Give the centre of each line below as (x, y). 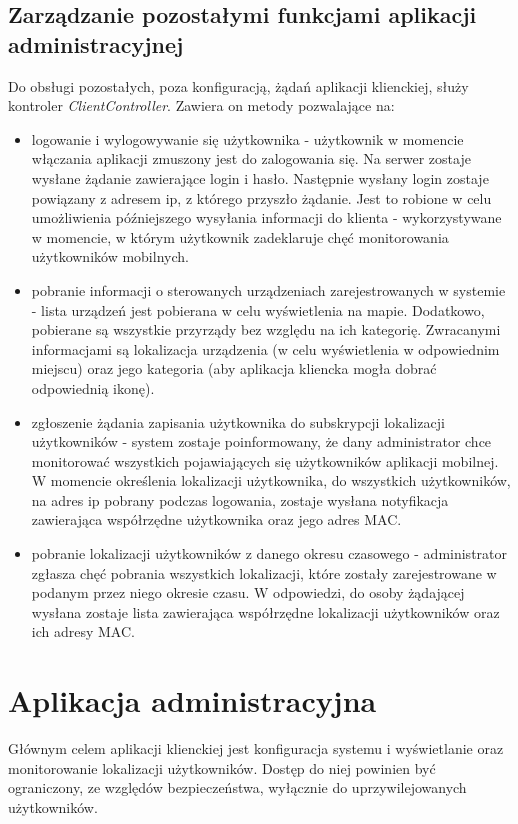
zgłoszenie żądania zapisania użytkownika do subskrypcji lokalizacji (238, 421)
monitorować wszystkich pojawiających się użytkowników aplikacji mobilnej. (265, 460)
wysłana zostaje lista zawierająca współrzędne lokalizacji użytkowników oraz (265, 611)
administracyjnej (96, 43)
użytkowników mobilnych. (110, 256)
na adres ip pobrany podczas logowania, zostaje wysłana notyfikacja (240, 499)
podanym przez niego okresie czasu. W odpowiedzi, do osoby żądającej (248, 592)
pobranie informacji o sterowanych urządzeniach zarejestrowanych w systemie (268, 289)
